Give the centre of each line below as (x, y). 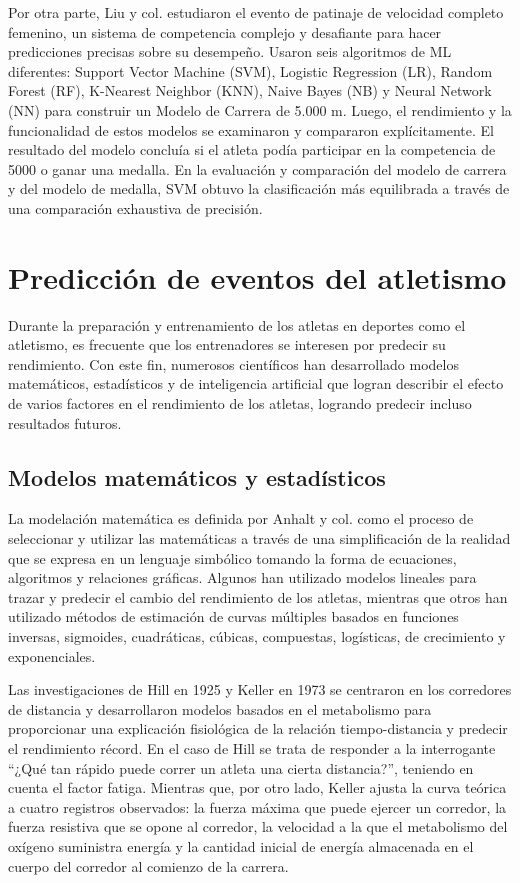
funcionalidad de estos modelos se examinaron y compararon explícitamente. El (251, 129)
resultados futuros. (65, 422)
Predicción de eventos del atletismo (257, 276)
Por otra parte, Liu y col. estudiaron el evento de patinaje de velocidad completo (256, 12)
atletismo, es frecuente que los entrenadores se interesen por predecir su (227, 344)
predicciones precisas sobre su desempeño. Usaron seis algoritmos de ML (230, 51)
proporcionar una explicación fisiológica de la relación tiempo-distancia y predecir (258, 728)
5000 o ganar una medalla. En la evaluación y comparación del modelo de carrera (257, 168)
